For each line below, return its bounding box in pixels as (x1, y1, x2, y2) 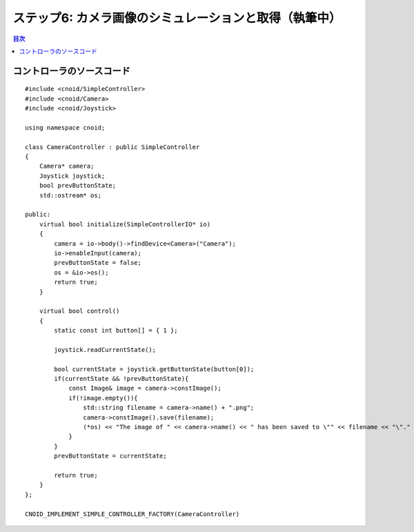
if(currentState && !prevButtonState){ (54, 375, 189, 383)
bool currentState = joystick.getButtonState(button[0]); (54, 365, 255, 373)
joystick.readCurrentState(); (54, 346, 157, 353)
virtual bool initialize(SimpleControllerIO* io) (39, 220, 210, 228)
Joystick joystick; (39, 172, 106, 179)
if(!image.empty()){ (68, 394, 138, 402)
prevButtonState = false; (54, 259, 141, 267)
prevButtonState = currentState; (54, 452, 167, 460)
